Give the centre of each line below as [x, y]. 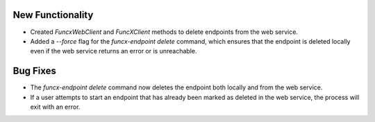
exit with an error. [55, 107]
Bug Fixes [35, 71]
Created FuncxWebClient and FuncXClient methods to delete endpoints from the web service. [164, 32]
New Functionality [53, 15]
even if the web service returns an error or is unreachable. [114, 51]
